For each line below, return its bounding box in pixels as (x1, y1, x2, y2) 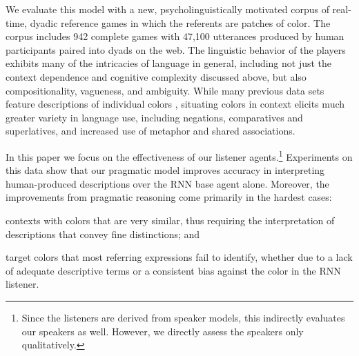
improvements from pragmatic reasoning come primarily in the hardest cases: (6, 190, 332, 204)
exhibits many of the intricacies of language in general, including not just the (6, 56, 332, 70)
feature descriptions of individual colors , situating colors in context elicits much (6, 97, 345, 111)
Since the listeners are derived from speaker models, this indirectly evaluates (21, 310, 345, 324)
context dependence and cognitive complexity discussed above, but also (6, 69, 307, 83)
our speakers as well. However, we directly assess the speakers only (21, 324, 304, 338)
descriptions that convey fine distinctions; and (6, 226, 200, 241)
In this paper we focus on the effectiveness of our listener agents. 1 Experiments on (6, 147, 353, 164)
